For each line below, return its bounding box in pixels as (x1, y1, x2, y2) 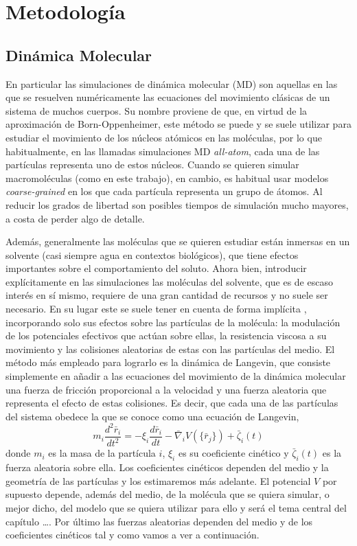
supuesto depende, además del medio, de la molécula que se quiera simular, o (5, 487, 330, 501)
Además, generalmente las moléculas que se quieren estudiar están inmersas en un (5, 234, 350, 249)
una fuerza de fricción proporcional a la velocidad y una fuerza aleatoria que (5, 382, 327, 396)
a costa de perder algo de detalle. (5, 211, 145, 225)
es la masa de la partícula (48, 446, 156, 460)
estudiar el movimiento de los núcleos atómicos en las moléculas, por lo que (5, 130, 322, 144)
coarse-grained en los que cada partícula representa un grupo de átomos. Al (5, 184, 323, 198)
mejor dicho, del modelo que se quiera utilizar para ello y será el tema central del (5, 500, 347, 514)
